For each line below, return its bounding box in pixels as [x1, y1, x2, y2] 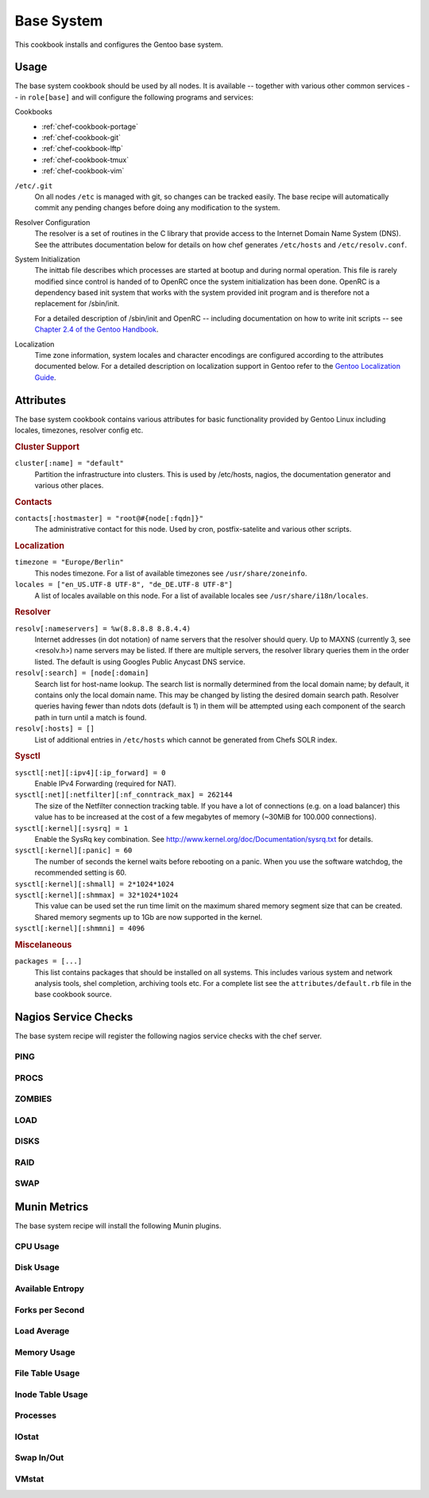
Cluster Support [14, 441, 79, 452]
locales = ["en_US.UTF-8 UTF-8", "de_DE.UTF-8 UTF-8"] [14, 580, 234, 589]
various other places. [34, 480, 104, 490]
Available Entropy [14, 1283, 85, 1294]
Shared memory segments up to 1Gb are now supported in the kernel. [34, 912, 263, 922]
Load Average [14, 1325, 70, 1337]
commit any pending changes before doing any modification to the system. [34, 203, 280, 212]
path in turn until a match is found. [34, 712, 147, 722]
